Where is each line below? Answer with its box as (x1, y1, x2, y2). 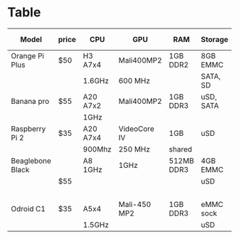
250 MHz (118, 144, 151, 154)
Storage (201, 34, 229, 44)
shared (169, 144, 193, 154)
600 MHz (118, 75, 151, 85)
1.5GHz (83, 220, 109, 230)
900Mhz (83, 144, 112, 154)
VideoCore (118, 124, 154, 134)
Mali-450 (118, 199, 152, 209)
